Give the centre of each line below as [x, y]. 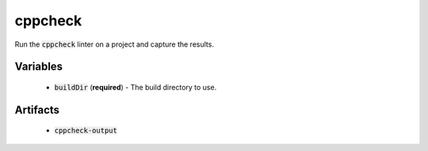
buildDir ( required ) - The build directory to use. [136, 87]
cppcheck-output [86, 131]
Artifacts [37, 109]
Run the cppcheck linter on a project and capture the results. [114, 44]
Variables [39, 67]
